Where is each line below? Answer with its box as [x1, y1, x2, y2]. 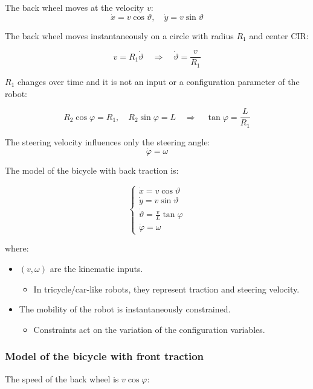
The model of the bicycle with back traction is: [5, 164, 179, 177]
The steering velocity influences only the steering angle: [5, 135, 210, 148]
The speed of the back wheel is [5, 372, 119, 385]
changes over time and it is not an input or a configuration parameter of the [17, 75, 300, 87]
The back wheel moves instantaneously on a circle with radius [5, 29, 234, 42]
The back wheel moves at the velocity [5, 1, 144, 13]
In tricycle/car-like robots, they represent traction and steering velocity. [33, 282, 300, 295]
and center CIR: [249, 29, 309, 42]
